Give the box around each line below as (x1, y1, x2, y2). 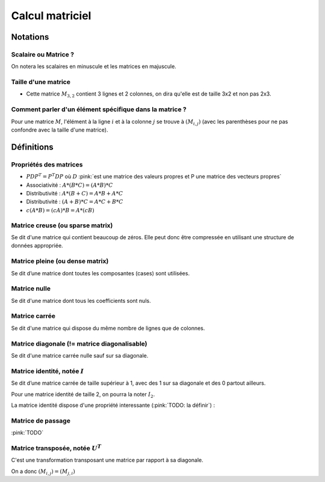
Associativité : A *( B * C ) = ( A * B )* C (26, 181, 114, 189)
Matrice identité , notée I (11, 367, 84, 375)
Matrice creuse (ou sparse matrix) (11, 221, 113, 230)
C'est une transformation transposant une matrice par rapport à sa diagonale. (11, 457, 204, 464)
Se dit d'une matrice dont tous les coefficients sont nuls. (11, 297, 151, 304)
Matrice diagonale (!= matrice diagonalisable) (11, 340, 147, 348)
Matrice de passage (11, 416, 70, 425)
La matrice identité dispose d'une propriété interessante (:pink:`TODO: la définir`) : (11, 401, 215, 409)
